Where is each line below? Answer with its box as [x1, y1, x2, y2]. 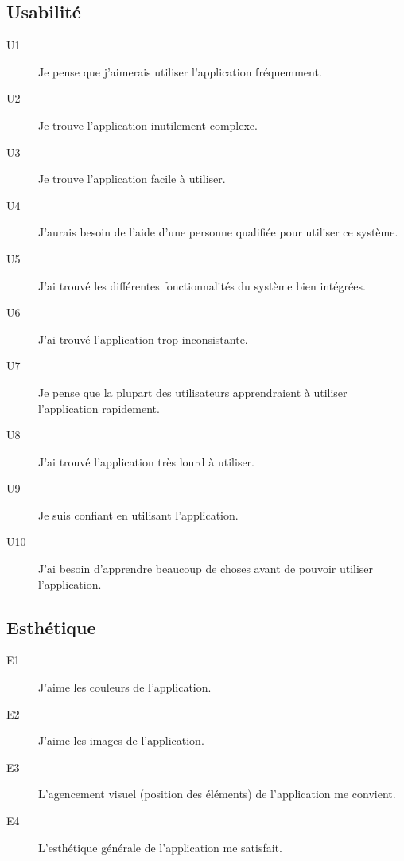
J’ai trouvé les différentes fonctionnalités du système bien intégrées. [38, 277, 366, 294]
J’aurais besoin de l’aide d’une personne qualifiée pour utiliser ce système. [38, 224, 398, 240]
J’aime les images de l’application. [38, 732, 204, 749]
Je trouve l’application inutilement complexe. [38, 116, 258, 133]
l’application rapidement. [38, 399, 160, 416]
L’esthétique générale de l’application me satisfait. [38, 839, 282, 855]
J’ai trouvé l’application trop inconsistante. [38, 330, 248, 347]
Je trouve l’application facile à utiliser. [38, 170, 226, 187]
